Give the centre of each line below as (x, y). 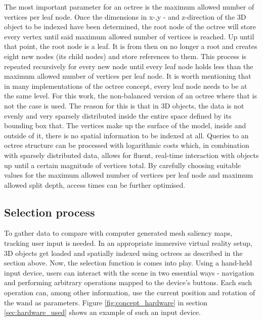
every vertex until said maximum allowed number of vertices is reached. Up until (129, 36)
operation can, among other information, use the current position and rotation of (130, 292)
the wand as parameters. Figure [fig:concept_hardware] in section (106, 302)
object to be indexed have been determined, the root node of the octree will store (130, 26)
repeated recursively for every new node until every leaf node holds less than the (129, 66)
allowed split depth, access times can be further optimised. (95, 184)
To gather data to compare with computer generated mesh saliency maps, (118, 233)
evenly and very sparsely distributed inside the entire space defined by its (118, 115)
